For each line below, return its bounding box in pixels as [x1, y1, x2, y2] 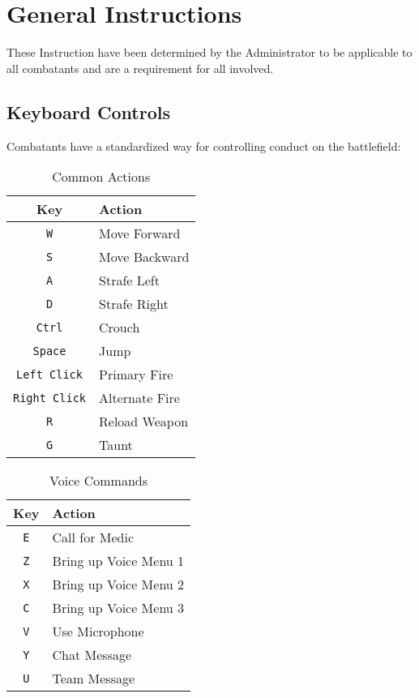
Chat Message [52, 645, 132, 665]
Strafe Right [99, 294, 169, 314]
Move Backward [99, 247, 190, 267]
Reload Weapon [99, 412, 189, 431]
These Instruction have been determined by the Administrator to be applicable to [6, 44, 413, 61]
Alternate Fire [99, 388, 180, 408]
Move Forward [99, 224, 181, 243]
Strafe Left [99, 271, 160, 290]
